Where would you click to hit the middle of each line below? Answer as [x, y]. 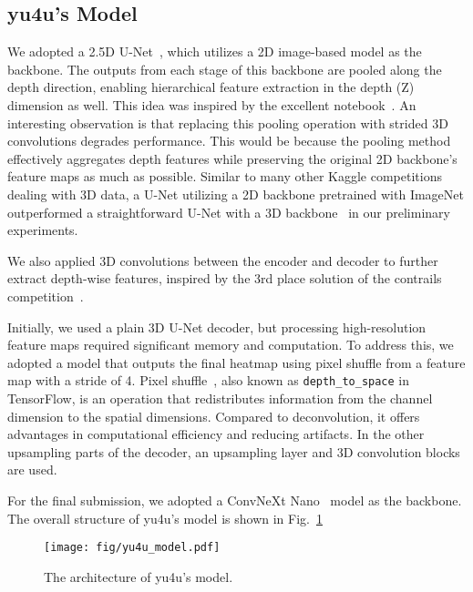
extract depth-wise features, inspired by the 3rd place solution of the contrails [225, 278]
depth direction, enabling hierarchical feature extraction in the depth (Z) [211, 87]
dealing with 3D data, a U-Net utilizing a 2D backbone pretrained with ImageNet [236, 194]
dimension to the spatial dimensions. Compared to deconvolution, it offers [214, 416]
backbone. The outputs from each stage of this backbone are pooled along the [225, 69]
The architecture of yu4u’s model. [139, 576]
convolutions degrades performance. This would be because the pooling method [229, 141]
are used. [32, 470]
